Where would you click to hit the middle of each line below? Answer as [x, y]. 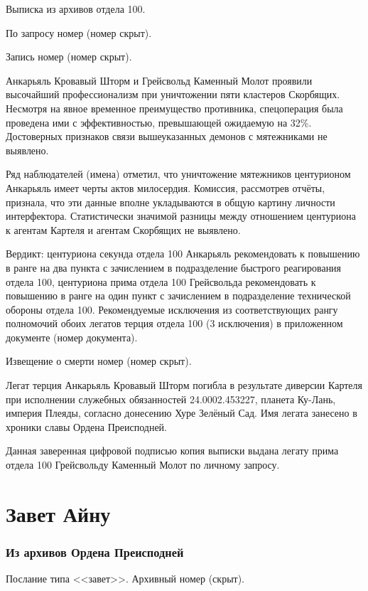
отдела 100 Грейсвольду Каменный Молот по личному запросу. [143, 465]
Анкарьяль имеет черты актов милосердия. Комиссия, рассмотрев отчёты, [166, 187]
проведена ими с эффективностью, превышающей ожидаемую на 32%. [159, 122]
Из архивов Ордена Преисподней [95, 552]
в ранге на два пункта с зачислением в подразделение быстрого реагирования [174, 267]
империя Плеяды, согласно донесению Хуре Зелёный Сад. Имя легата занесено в [182, 413]
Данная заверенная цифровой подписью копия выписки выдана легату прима [172, 451]
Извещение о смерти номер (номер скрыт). [99, 361]
